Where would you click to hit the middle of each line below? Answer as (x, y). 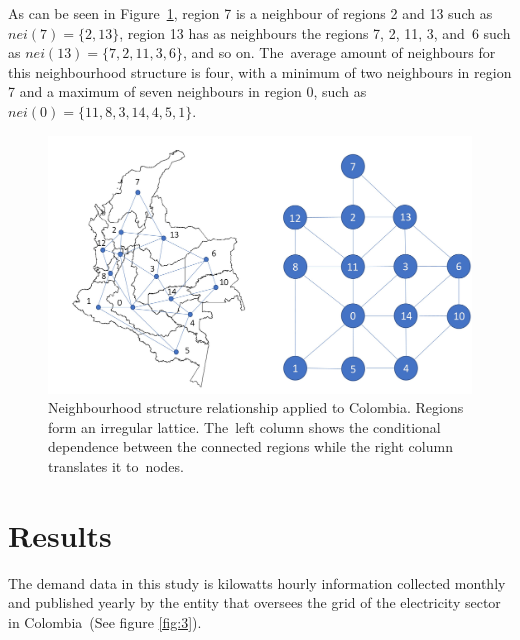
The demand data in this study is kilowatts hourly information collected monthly (257, 582)
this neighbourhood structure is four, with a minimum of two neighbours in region (260, 71)
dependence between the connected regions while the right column (250, 446)
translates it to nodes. (116, 465)
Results (60, 534)
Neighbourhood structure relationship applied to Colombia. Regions (256, 407)
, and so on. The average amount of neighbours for (339, 52)
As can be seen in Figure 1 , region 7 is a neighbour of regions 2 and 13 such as (250, 13)
